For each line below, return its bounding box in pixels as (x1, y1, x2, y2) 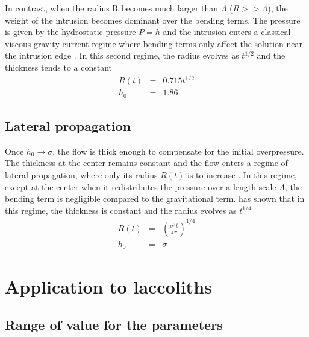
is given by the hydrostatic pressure (5, 25, 136, 38)
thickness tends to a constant (5, 60, 113, 73)
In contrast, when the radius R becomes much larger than (5, 2, 219, 14)
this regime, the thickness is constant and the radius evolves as (5, 204, 237, 216)
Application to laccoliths (5, 274, 212, 298)
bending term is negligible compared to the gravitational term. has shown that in (5, 192, 305, 205)
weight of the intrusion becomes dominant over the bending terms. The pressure (5, 13, 301, 26)
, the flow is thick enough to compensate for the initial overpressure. (52, 144, 304, 157)
